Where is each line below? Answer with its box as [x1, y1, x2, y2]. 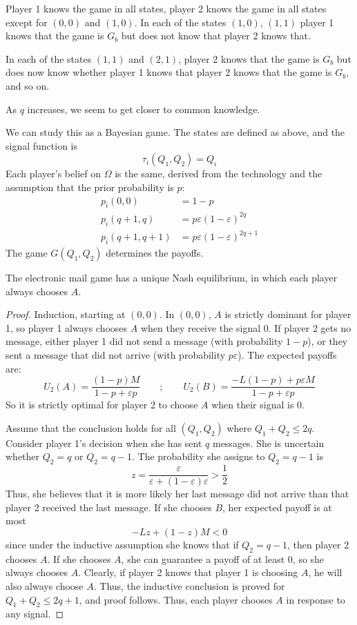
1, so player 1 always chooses [6, 320, 128, 335]
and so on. [6, 78, 50, 92]
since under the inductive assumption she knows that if [6, 537, 239, 552]
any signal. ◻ [6, 606, 64, 621]
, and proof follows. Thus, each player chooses [79, 592, 273, 606]
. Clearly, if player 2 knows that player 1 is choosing [78, 565, 298, 579]
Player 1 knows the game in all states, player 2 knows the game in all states [6, 1, 327, 15]
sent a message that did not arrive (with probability [6, 347, 226, 361]
